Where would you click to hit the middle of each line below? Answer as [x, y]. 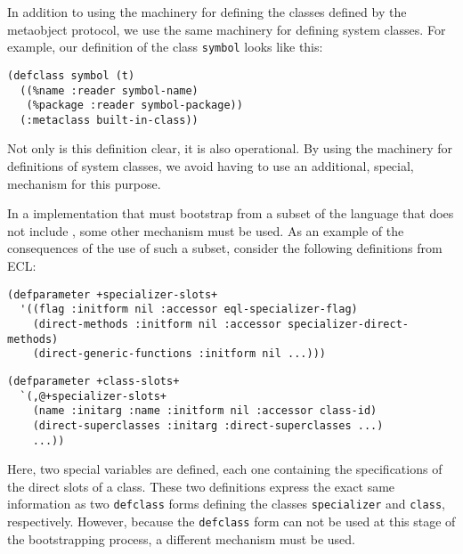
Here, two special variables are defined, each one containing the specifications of [225, 469]
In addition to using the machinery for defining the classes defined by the [207, 12]
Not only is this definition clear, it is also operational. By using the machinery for [230, 148]
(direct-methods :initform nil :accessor [157, 324]
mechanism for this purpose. [84, 183]
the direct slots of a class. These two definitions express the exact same [201, 486]
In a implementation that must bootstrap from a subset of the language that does [231, 213]
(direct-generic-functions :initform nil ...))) [179, 354]
